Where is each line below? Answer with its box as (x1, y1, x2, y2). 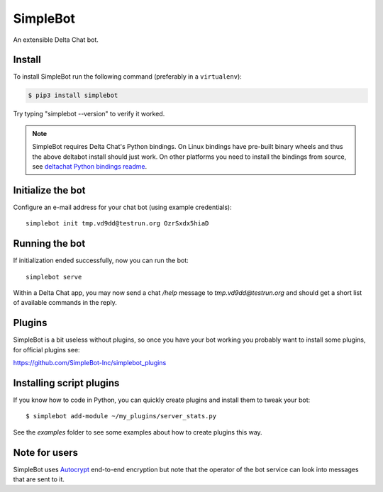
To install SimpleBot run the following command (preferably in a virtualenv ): (13, 72, 243, 81)
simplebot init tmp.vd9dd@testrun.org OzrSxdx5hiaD (26, 220, 209, 228)
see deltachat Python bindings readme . (32, 162, 148, 170)
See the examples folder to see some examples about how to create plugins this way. (13, 427, 262, 436)
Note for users (13, 447, 78, 459)
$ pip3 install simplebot (28, 91, 118, 99)
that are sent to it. (13, 475, 65, 483)
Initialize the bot (13, 184, 86, 196)
